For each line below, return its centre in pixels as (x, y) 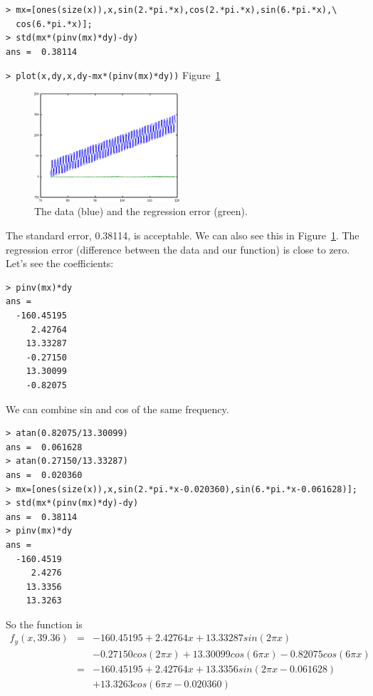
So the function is (44, 624)
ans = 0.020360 (44, 475)
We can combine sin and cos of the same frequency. (117, 409)
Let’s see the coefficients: (60, 263)
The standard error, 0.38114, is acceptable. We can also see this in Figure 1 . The (183, 235)
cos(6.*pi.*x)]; (54, 24)
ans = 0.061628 (44, 447)
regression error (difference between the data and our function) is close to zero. (178, 249)
